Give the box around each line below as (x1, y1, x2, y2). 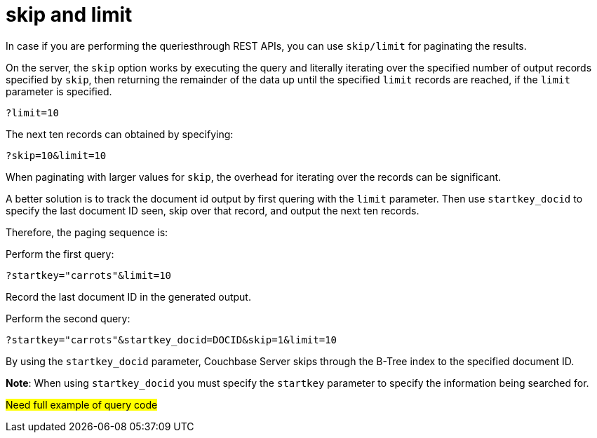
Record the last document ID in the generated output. (6, 290, 251, 303)
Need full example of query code (6, 398, 158, 411)
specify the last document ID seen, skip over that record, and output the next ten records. (6, 204, 420, 217)
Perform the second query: (6, 312, 130, 324)
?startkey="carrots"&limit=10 (6, 269, 172, 281)
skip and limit (6, 3, 133, 27)
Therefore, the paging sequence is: (6, 226, 168, 238)
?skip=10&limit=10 (6, 149, 107, 161)
